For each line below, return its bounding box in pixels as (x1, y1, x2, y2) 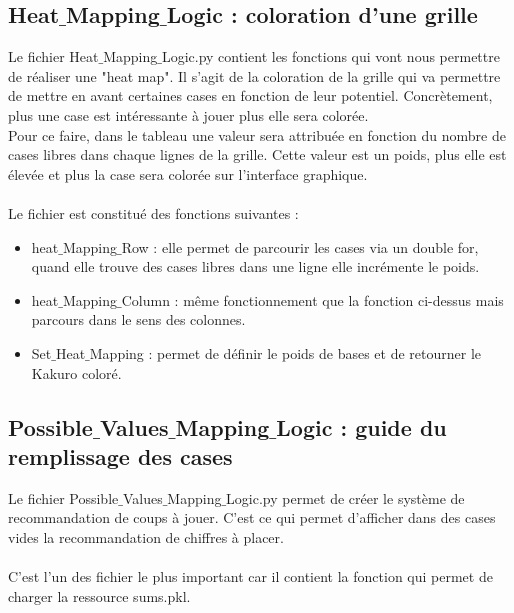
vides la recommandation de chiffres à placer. (8, 526, 284, 547)
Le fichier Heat (8, 46, 99, 67)
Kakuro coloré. (31, 362, 122, 383)
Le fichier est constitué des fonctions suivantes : (8, 202, 299, 223)
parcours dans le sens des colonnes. (31, 309, 246, 330)
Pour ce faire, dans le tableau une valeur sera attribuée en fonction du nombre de (8, 124, 506, 145)
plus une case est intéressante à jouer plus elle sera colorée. (8, 104, 369, 125)
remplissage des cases (8, 440, 233, 471)
